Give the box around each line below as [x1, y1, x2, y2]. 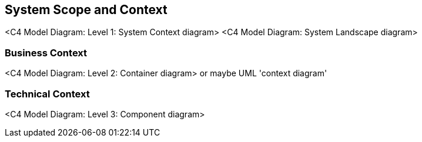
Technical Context [5, 87, 90, 100]
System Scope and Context [5, 2, 168, 17]
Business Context [5, 46, 88, 59]
